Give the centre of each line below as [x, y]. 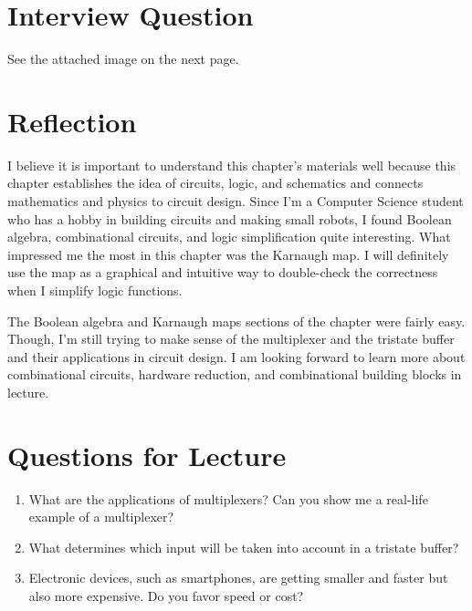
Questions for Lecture [147, 455]
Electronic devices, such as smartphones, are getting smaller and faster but [238, 578]
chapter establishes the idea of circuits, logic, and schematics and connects [215, 183]
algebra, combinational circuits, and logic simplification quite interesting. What [229, 237]
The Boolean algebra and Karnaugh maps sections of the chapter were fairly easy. [236, 321]
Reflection [72, 121]
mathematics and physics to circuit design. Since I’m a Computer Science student [236, 201]
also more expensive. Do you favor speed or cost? [166, 596]
